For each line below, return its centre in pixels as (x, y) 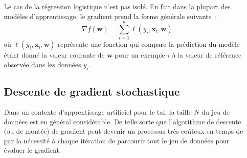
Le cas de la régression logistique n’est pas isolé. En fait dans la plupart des (117, 6)
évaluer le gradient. (33, 150)
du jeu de (216, 111)
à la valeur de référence (207, 55)
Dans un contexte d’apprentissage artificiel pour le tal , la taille (98, 111)
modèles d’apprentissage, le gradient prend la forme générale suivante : (111, 16)
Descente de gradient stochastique (92, 91)
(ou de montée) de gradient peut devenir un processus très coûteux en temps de (123, 131)
